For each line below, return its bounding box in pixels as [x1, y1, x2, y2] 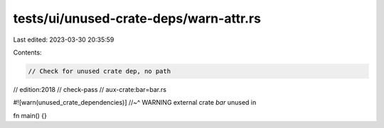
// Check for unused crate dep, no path [28, 67, 171, 75]
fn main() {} [13, 111, 48, 120]
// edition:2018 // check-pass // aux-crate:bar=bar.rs [13, 85, 167, 93]
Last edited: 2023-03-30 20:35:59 [13, 35, 114, 44]
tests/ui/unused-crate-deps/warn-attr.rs [13, 11, 261, 26]
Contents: [13, 48, 42, 57]
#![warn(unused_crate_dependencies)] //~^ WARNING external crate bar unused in [13, 98, 257, 107]
